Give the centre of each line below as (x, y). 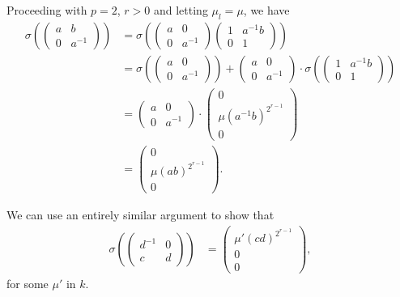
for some (28, 284)
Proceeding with (47, 10)
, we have (266, 10)
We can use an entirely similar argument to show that (140, 215)
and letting (181, 10)
